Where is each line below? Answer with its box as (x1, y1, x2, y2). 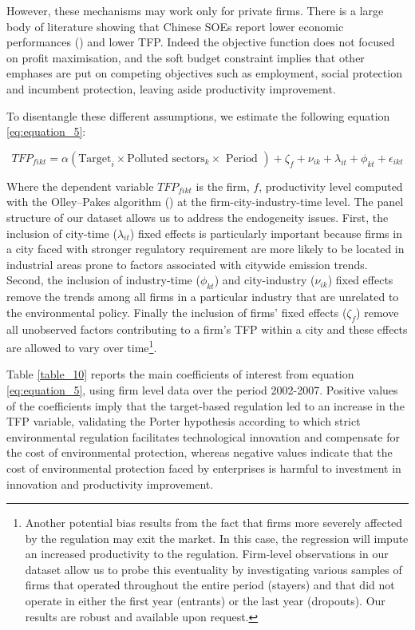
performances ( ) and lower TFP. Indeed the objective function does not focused (6, 34, 395, 50)
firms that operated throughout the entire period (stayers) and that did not (25, 577, 395, 593)
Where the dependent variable (6, 177, 154, 194)
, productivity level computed (259, 177, 403, 194)
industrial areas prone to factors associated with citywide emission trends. (6, 256, 368, 272)
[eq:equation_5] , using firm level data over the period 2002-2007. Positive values (6, 381, 398, 398)
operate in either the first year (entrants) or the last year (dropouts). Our (25, 592, 385, 609)
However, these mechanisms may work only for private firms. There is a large (6, 2, 384, 18)
